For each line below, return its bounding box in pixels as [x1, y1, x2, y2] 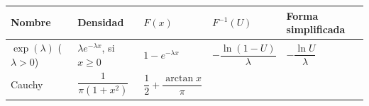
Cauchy [11, 77, 43, 92]
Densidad [77, 15, 124, 30]
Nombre [11, 15, 51, 30]
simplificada [286, 22, 346, 37]
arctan [165, 73, 194, 84]
